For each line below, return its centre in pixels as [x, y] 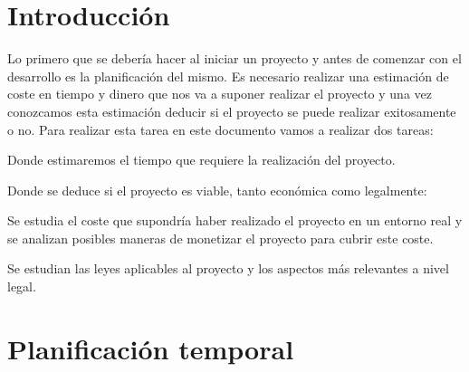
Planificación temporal [151, 348]
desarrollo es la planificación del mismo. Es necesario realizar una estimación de [228, 76]
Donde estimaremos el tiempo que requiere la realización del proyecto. [201, 160]
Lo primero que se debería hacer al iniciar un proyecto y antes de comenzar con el [234, 58]
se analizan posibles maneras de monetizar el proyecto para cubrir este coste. [220, 238]
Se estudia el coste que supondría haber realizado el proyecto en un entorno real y [235, 220]
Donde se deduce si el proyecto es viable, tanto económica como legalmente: [217, 190]
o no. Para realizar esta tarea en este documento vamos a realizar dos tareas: [220, 129]
